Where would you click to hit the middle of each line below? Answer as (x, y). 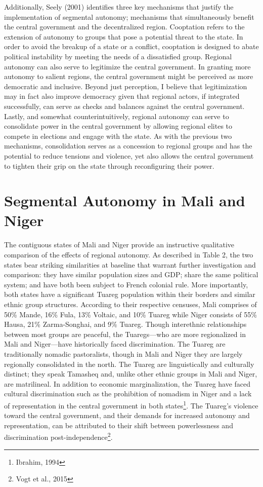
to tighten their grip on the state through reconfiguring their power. (109, 165)
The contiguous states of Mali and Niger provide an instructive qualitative (119, 245)
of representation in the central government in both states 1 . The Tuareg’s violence (131, 404)
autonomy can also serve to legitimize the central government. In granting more (127, 66)
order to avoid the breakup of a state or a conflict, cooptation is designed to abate (131, 46)
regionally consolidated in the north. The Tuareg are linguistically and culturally (129, 364)
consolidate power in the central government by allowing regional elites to (118, 126)
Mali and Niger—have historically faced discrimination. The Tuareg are (115, 344)
